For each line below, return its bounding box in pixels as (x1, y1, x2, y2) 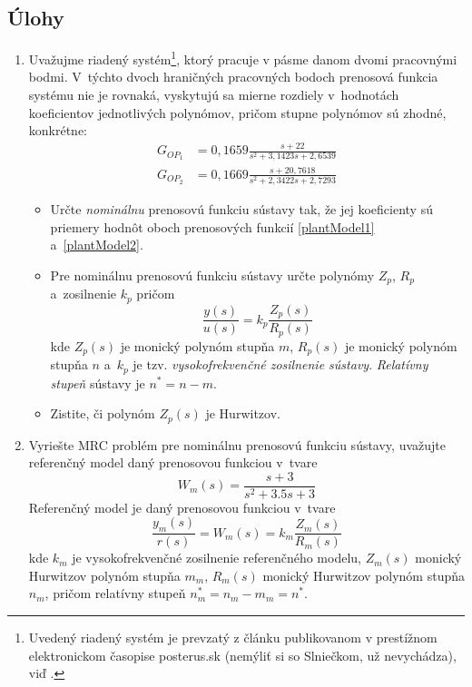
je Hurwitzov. (205, 404, 280, 423)
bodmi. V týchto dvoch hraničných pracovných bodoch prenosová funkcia (28, 67, 438, 86)
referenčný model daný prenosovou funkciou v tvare (28, 453, 318, 472)
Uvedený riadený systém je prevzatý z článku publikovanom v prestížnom (28, 628, 438, 646)
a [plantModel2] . (50, 235, 143, 254)
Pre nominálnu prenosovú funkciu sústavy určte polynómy (50, 265, 375, 284)
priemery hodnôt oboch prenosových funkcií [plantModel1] (50, 217, 375, 236)
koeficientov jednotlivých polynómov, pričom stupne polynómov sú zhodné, (28, 103, 447, 122)
